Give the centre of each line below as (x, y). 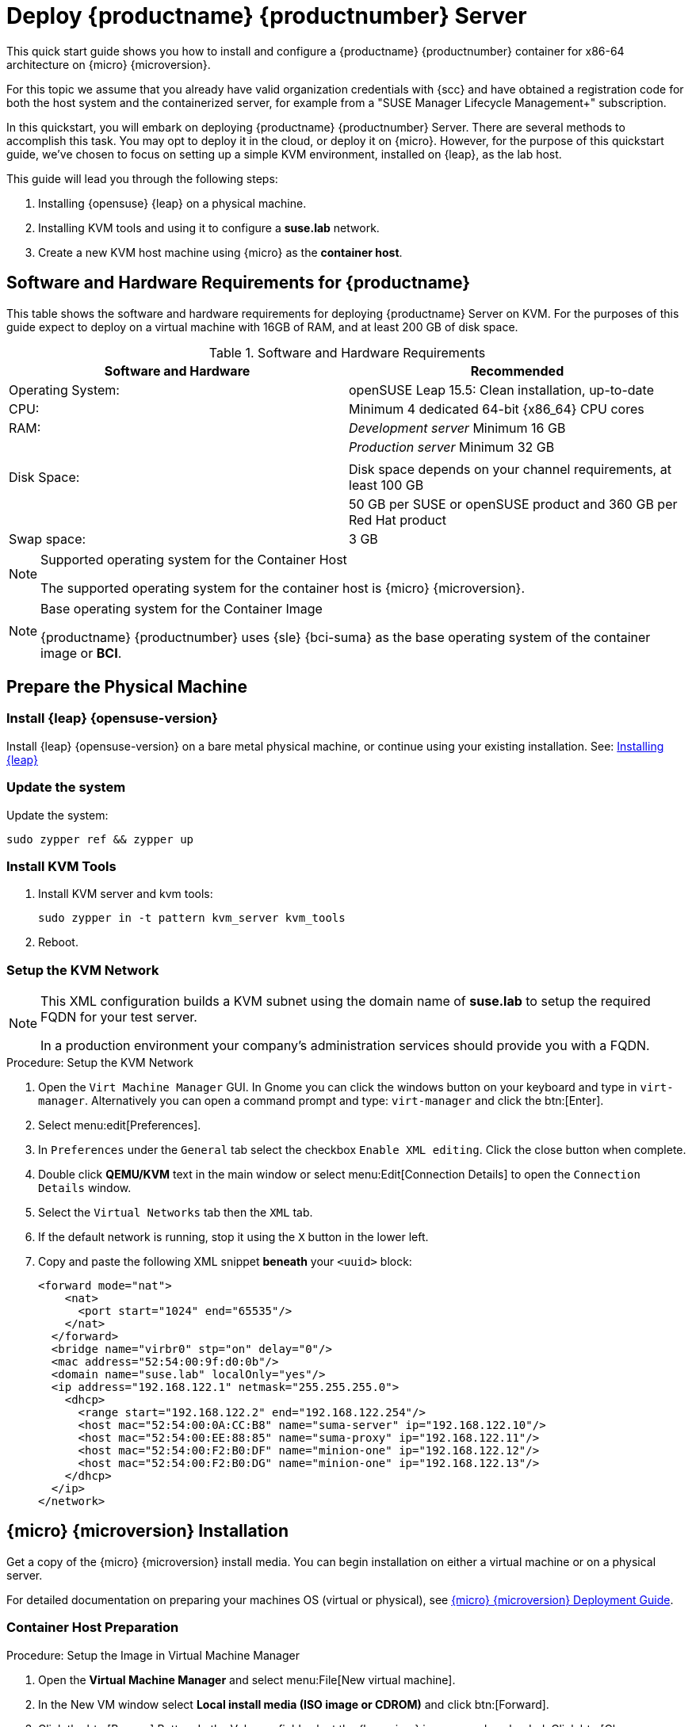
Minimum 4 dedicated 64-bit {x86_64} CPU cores (497, 409)
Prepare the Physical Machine (127, 687)
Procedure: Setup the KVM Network (100, 1063)
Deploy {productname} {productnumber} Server (267, 16)
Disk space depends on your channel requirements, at (510, 469)
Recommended (517, 371)
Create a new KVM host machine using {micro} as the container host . (220, 252)
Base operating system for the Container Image (182, 608)
